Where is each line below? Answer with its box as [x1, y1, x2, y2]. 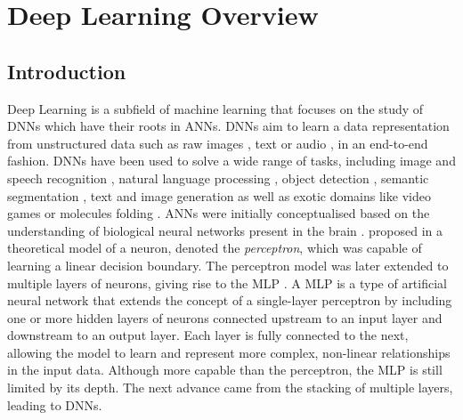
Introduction [7, 57, 126, 85]
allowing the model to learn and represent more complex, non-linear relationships [7, 343, 451, 361]
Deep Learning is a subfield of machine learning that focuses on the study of [7, 99, 424, 117]
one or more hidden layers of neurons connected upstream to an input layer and [7, 308, 443, 327]
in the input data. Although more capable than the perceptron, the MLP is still [7, 360, 443, 379]
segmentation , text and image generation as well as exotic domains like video [7, 186, 431, 205]
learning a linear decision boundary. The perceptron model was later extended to [7, 255, 449, 274]
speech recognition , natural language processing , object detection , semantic [7, 168, 429, 187]
